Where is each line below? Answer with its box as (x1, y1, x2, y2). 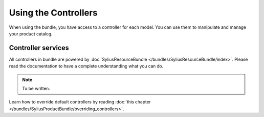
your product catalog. (9, 31, 53, 36)
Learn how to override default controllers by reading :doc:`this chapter (9, 99, 151, 105)
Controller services (9, 44, 69, 52)
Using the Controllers (9, 7, 98, 18)
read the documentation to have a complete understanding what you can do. (9, 63, 164, 69)
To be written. (22, 85, 50, 92)
